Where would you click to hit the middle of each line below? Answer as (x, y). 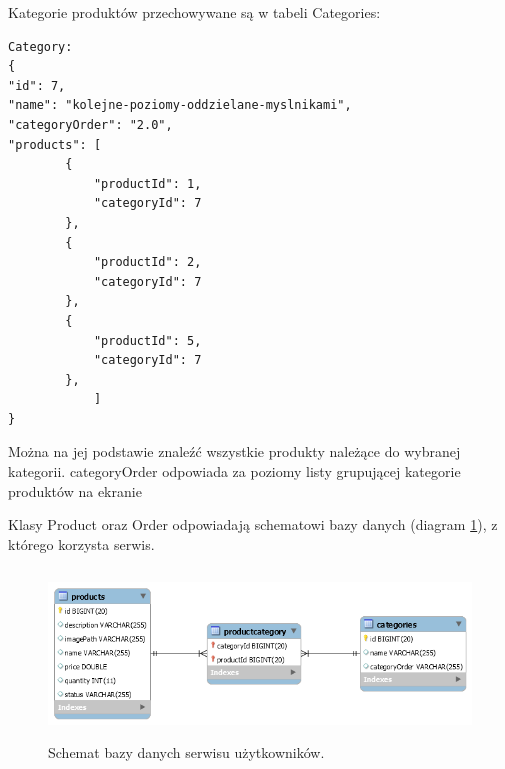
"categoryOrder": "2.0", (90, 124)
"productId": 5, (147, 340)
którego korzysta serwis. (81, 543)
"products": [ (55, 144)
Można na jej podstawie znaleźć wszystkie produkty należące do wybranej (234, 451)
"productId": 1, (147, 183)
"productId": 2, (147, 262)
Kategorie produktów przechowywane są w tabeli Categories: (194, 12)
